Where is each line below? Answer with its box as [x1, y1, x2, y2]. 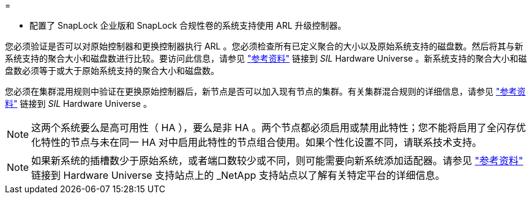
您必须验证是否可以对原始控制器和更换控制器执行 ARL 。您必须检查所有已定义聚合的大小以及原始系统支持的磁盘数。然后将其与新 [5, 41, 523, 51]
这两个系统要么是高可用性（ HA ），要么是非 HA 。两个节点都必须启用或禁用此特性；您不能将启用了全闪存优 [31, 121, 526, 134]
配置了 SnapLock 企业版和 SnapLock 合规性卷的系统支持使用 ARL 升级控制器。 [29, 20, 347, 31]
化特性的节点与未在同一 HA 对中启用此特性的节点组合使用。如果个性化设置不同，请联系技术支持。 [31, 136, 482, 148]
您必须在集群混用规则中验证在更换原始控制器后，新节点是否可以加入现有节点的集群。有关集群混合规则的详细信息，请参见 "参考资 [5, 86, 526, 96]
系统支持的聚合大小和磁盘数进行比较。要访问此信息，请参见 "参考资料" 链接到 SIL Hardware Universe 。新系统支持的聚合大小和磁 [5, 53, 527, 63]
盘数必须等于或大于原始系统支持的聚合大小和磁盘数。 [5, 65, 219, 76]
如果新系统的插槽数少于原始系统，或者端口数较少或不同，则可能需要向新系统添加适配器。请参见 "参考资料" [31, 154, 523, 167]
